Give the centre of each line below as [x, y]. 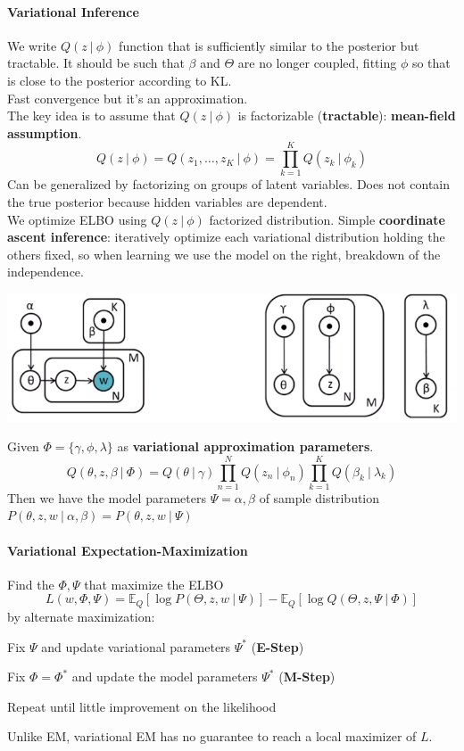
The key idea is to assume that [91, 116]
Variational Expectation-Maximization [128, 550]
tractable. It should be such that [96, 63]
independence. [46, 272]
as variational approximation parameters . [245, 446]
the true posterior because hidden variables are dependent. [167, 202]
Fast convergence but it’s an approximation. [128, 98]
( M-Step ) [307, 677]
